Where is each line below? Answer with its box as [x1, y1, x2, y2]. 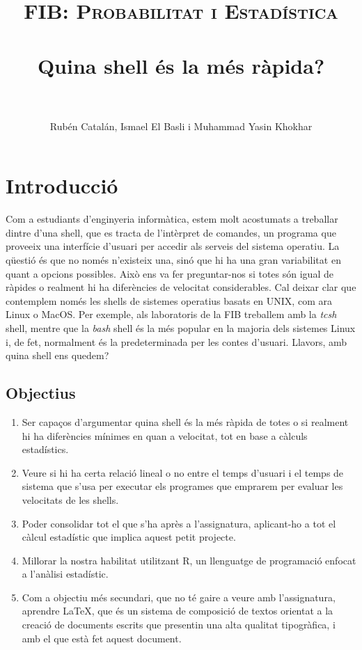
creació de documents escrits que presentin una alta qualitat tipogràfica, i [22, 617, 336, 632]
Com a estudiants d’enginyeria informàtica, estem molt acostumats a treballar [6, 212, 338, 226]
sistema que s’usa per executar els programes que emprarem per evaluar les [22, 479, 343, 493]
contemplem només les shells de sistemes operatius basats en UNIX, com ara [6, 293, 332, 308]
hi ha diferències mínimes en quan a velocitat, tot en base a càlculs [22, 428, 308, 443]
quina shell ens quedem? [6, 348, 109, 363]
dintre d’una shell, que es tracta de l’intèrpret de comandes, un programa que [6, 225, 336, 239]
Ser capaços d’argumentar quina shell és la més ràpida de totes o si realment [22, 414, 349, 429]
